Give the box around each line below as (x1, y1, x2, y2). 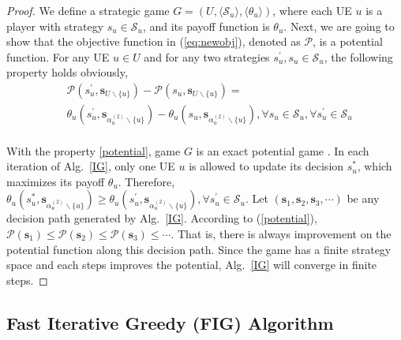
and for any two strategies (144, 48, 270, 65)
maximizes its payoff (6, 173, 105, 189)
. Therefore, (118, 173, 175, 189)
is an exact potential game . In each (196, 142, 369, 159)
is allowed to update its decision (189, 158, 344, 174)
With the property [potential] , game (6, 142, 181, 159)
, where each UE (272, 2, 352, 18)
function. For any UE (6, 48, 110, 65)
